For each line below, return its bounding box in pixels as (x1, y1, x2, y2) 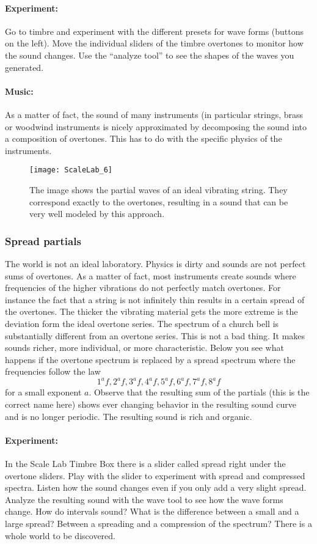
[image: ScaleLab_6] (29, 166, 113, 175)
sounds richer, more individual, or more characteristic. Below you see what (5, 341, 284, 354)
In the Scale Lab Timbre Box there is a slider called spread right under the (5, 457, 286, 470)
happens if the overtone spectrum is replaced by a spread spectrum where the (5, 353, 296, 366)
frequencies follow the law (5, 365, 101, 378)
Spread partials (5, 233, 81, 248)
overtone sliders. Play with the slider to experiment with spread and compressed (5, 469, 305, 482)
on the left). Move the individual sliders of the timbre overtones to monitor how (5, 37, 304, 50)
